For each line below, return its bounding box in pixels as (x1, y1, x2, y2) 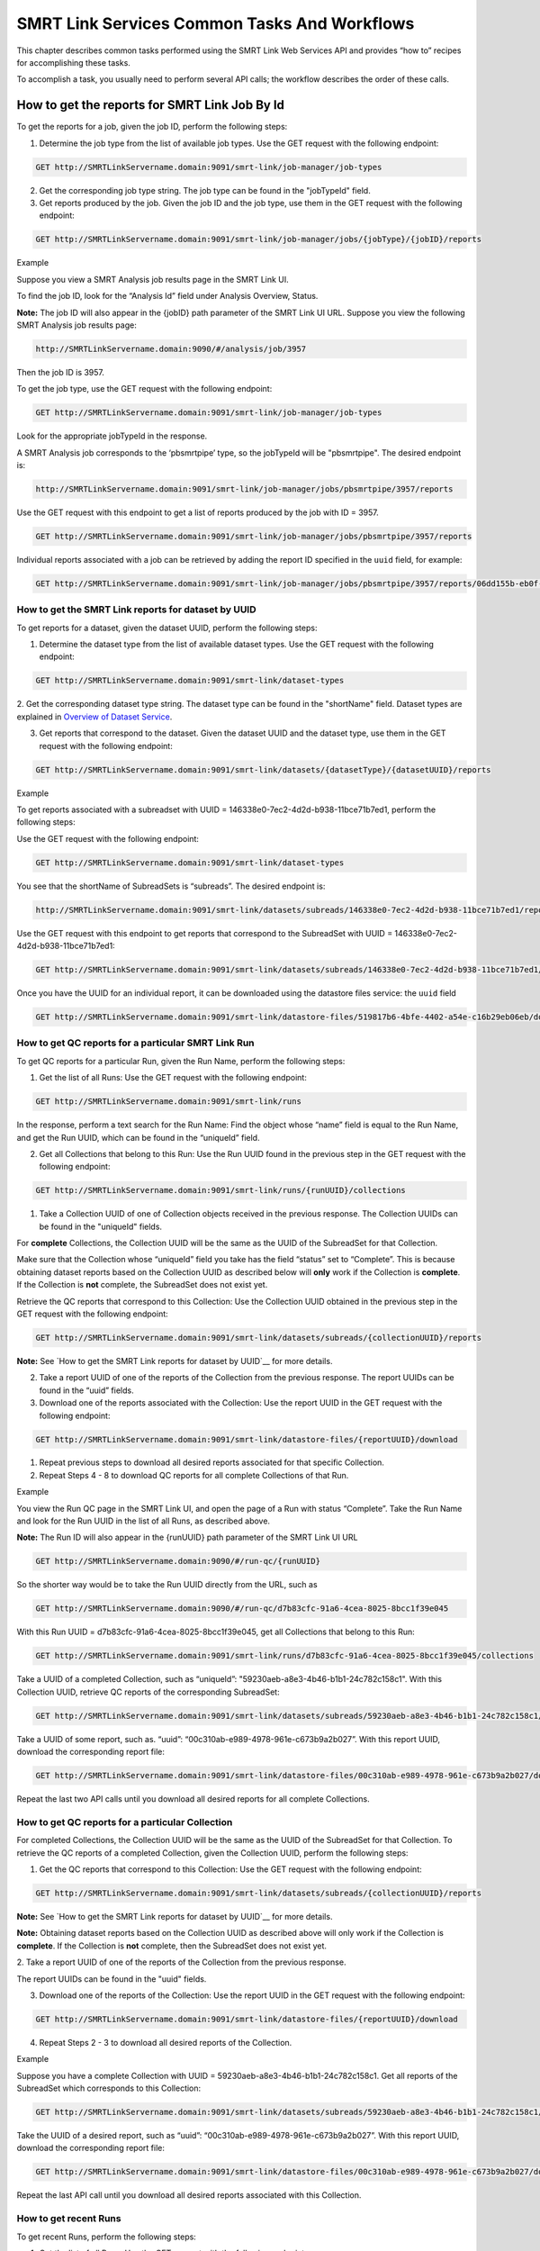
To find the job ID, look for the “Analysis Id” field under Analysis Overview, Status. (16, 291, 319, 302)
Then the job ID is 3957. (16, 366, 105, 377)
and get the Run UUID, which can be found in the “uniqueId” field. (16, 1132, 260, 1143)
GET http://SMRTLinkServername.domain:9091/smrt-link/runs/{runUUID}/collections (35, 1185, 407, 1196)
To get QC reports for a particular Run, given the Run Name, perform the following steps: (16, 1055, 346, 1066)
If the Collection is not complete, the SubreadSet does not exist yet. (16, 1279, 268, 1290)
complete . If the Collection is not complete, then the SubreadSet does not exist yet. (16, 1940, 328, 1951)
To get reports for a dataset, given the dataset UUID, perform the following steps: (16, 622, 318, 633)
